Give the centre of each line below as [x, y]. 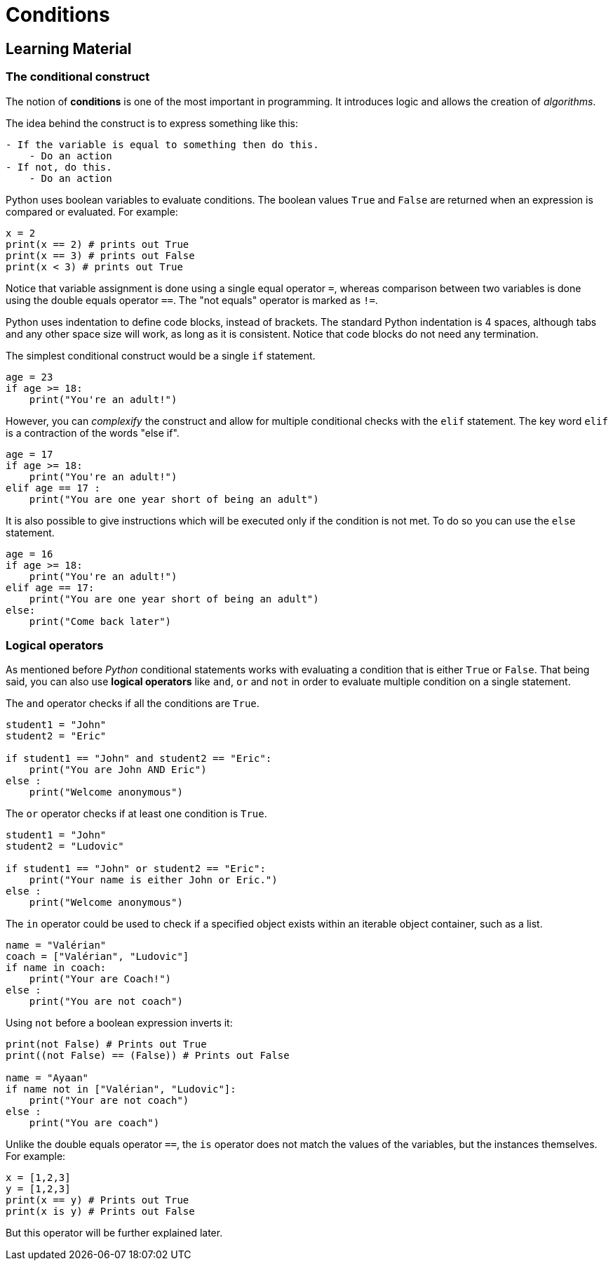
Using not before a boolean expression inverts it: [119, 1023]
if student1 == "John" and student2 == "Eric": [139, 759]
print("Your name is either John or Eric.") [153, 880]
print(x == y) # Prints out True [97, 1200]
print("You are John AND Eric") [118, 770]
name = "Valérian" [56, 945]
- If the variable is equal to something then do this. [162, 144]
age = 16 [29, 554]
